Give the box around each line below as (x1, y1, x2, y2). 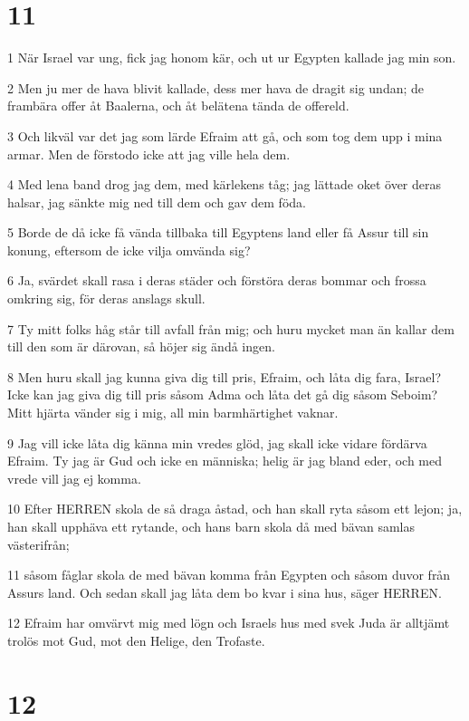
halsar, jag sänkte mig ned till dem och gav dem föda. (7, 192, 306, 211)
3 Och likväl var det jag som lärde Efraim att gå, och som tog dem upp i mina (7, 126, 443, 145)
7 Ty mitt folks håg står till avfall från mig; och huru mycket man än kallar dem (7, 319, 455, 338)
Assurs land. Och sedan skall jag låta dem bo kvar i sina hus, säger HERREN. (7, 582, 442, 601)
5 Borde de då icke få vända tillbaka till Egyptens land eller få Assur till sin (7, 223, 429, 242)
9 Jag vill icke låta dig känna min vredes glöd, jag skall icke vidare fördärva (7, 433, 427, 452)
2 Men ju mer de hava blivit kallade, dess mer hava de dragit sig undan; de (7, 78, 425, 97)
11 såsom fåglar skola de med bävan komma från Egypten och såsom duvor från (7, 565, 451, 584)
